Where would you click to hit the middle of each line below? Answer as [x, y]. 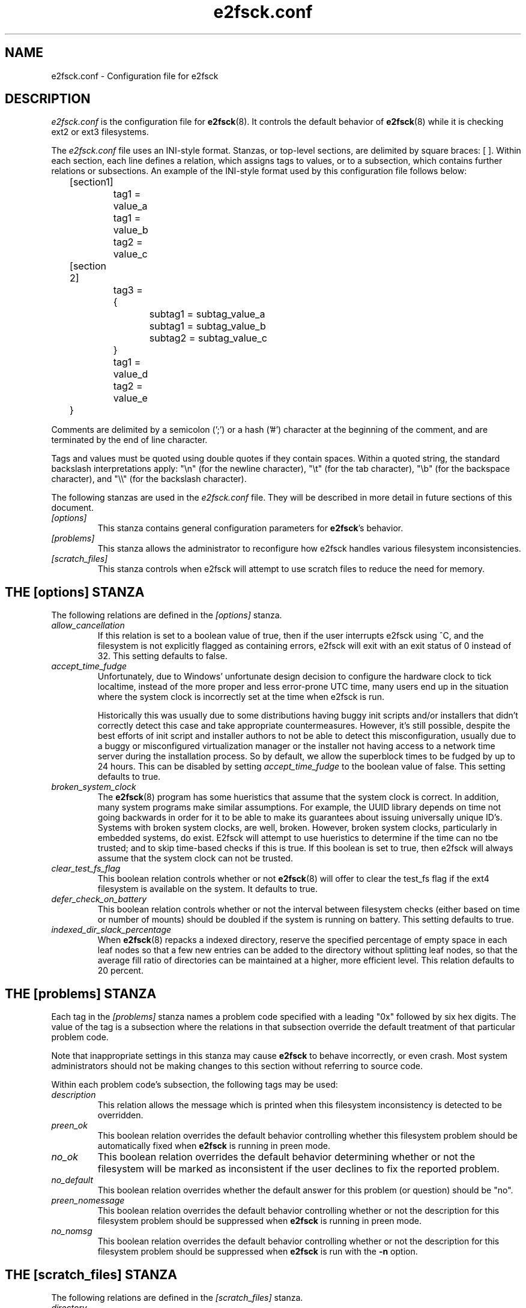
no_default [72, 1180]
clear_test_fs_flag [86, 869]
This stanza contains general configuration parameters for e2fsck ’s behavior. [250, 528]
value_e [130, 398]
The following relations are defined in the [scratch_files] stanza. [177, 1297]
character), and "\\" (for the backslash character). [149, 479]
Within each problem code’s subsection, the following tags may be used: [195, 1085]
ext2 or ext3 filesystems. [100, 132]
